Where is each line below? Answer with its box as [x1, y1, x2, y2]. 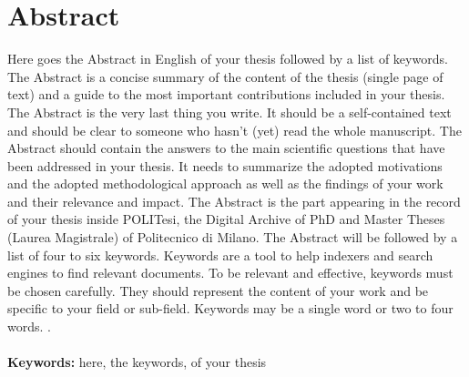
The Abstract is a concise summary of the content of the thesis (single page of [7, 66, 444, 86]
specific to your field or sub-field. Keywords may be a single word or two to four [7, 299, 454, 318]
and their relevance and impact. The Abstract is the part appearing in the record [7, 191, 461, 210]
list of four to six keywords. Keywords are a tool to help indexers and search [7, 245, 433, 264]
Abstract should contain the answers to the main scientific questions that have [7, 138, 445, 158]
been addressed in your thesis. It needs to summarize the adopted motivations [7, 156, 443, 175]
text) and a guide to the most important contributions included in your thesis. [7, 85, 445, 104]
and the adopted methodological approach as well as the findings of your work [7, 174, 444, 193]
